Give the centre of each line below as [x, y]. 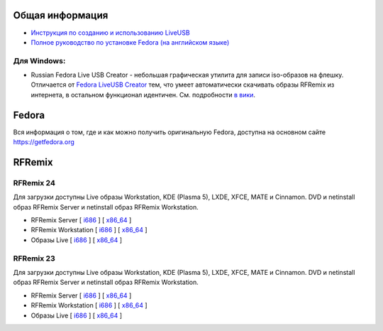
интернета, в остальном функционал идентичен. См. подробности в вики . [143, 94]
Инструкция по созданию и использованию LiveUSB [111, 33]
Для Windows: [39, 60]
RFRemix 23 [34, 258]
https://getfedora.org [44, 142]
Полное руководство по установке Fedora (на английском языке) [130, 42]
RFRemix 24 [34, 183]
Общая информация [61, 15]
